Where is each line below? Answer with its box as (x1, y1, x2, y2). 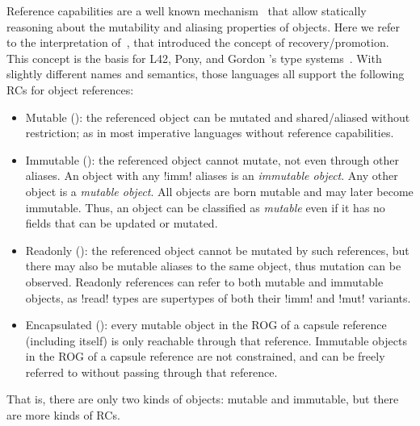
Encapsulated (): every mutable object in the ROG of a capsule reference (25, 316, 387, 333)
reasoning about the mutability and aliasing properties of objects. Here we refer (6, 18, 401, 35)
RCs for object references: (6, 81, 134, 98)
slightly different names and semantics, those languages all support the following (6, 65, 405, 82)
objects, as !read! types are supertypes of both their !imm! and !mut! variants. (25, 289, 411, 306)
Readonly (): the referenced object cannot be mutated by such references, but (25, 241, 409, 258)
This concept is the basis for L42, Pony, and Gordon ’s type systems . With (6, 49, 382, 66)
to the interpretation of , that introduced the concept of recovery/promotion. (6, 34, 389, 51)
